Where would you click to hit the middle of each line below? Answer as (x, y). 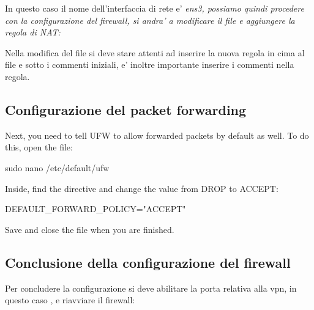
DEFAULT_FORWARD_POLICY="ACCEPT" (95, 209)
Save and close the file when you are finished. (90, 229)
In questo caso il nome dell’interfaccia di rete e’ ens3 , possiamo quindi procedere (155, 8)
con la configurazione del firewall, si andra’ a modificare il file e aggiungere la (150, 20)
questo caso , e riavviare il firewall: (70, 300)
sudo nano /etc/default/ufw (57, 167)
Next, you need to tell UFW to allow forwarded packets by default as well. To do (157, 135)
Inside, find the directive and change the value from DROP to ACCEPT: (142, 188)
